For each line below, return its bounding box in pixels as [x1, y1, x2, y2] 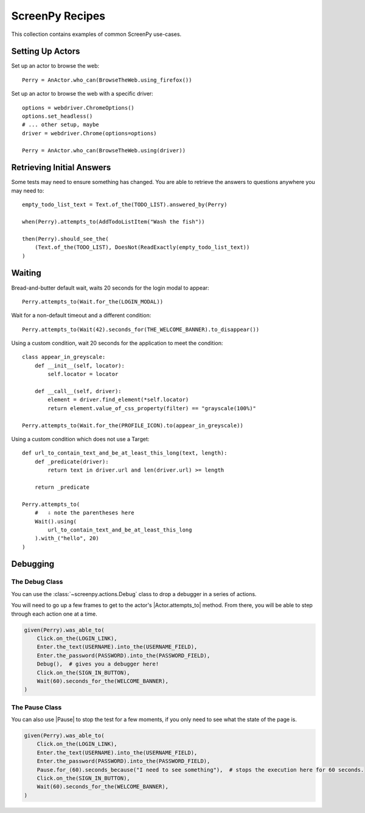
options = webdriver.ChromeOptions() [22, 104, 135, 111]
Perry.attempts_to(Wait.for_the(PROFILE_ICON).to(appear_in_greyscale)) [22, 422, 243, 429]
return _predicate [34, 483, 90, 491]
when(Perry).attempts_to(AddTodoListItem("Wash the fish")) [22, 218, 205, 225]
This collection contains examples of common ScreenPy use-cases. [11, 30, 182, 38]
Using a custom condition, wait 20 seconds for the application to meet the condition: [11, 339, 223, 347]
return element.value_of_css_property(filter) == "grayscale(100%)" [47, 405, 257, 411]
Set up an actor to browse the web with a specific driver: [11, 90, 153, 98]
